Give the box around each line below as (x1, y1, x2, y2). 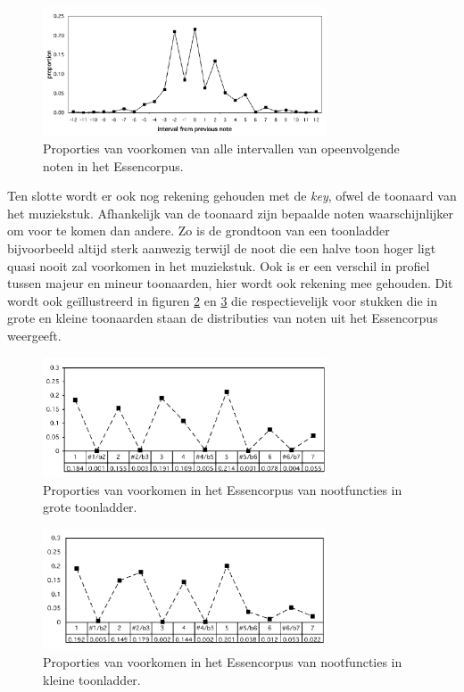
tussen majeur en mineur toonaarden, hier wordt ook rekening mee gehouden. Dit (7, 274, 453, 292)
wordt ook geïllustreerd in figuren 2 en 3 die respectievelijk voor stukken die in (7, 291, 437, 309)
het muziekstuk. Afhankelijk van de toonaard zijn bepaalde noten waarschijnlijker (7, 203, 454, 222)
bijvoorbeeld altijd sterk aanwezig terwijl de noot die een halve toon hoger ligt (7, 238, 436, 257)
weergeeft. (7, 325, 62, 344)
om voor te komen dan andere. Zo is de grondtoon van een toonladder (7, 221, 390, 240)
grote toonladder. (43, 498, 137, 516)
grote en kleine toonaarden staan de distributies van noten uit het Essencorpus (7, 309, 438, 327)
